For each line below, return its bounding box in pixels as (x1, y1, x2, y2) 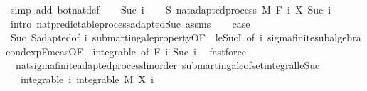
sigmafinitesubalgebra (267, 30, 361, 45)
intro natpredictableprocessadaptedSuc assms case (10, 16, 250, 31)
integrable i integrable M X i (20, 71, 154, 86)
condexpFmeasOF (6, 43, 83, 58)
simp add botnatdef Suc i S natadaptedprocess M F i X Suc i (10, 2, 331, 16)
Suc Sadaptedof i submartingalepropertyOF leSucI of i (10, 30, 262, 45)
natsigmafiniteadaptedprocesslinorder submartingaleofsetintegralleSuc (15, 58, 320, 73)
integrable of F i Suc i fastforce (92, 43, 247, 58)
